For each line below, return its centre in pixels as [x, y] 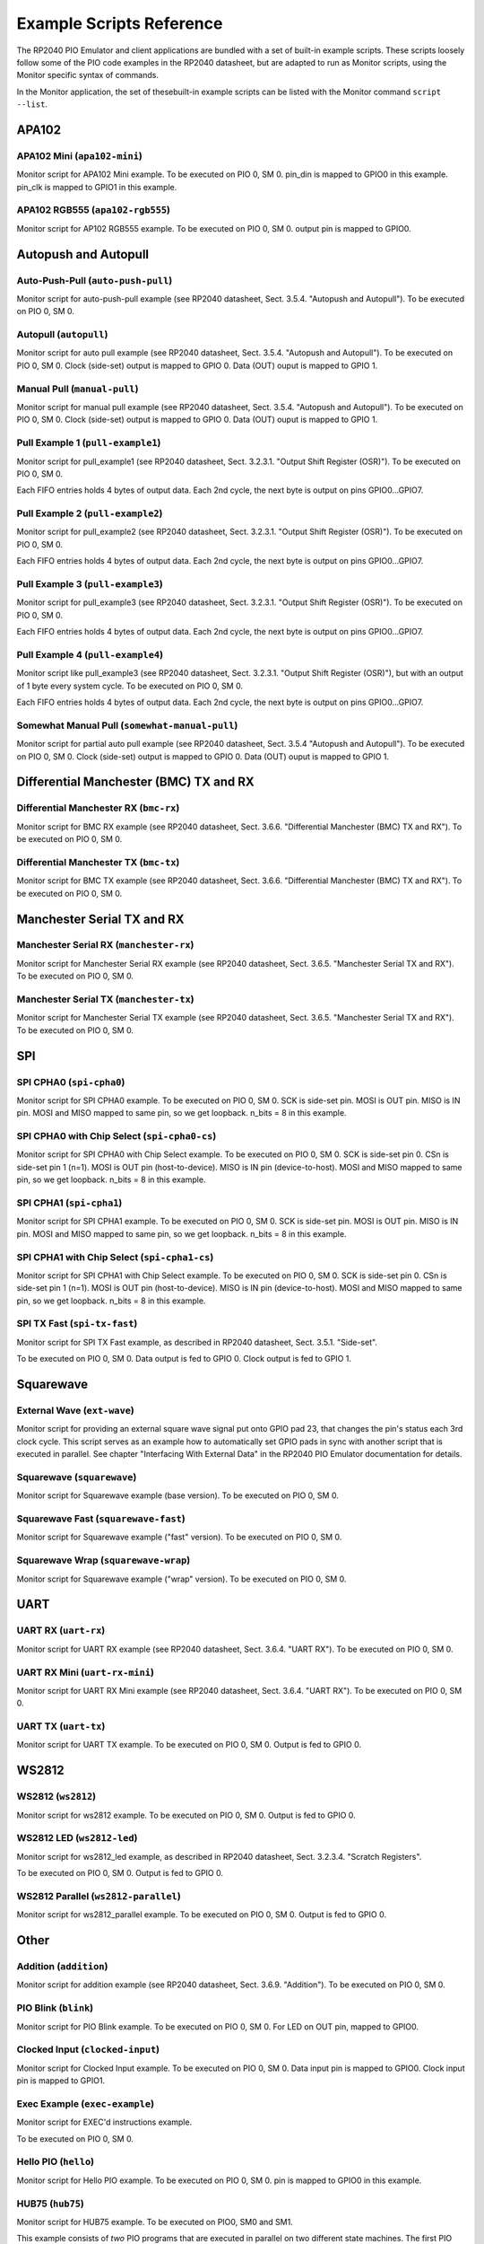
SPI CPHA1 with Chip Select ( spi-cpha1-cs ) [115, 1257]
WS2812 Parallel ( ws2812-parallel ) [99, 1896]
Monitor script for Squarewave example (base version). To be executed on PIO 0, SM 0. [178, 1495]
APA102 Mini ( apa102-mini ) [79, 155]
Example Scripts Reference [120, 23]
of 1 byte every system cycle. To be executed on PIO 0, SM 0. [130, 686]
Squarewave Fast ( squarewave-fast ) [101, 1519]
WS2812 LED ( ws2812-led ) [77, 1838]
